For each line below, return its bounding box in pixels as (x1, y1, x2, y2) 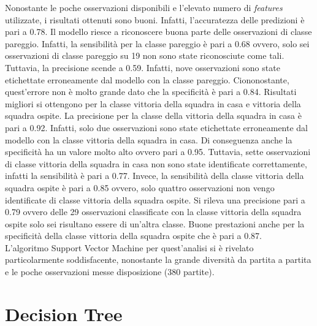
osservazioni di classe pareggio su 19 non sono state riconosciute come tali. (5, 49, 285, 62)
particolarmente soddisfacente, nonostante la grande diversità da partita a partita (5, 253, 311, 266)
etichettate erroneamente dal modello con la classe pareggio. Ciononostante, (5, 73, 289, 86)
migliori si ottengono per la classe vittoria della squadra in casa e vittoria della (5, 97, 301, 110)
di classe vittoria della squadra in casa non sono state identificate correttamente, (5, 157, 307, 170)
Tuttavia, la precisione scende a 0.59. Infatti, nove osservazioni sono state (5, 61, 280, 74)
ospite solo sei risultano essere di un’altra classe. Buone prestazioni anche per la (5, 217, 305, 230)
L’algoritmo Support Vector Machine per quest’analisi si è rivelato (5, 241, 254, 254)
